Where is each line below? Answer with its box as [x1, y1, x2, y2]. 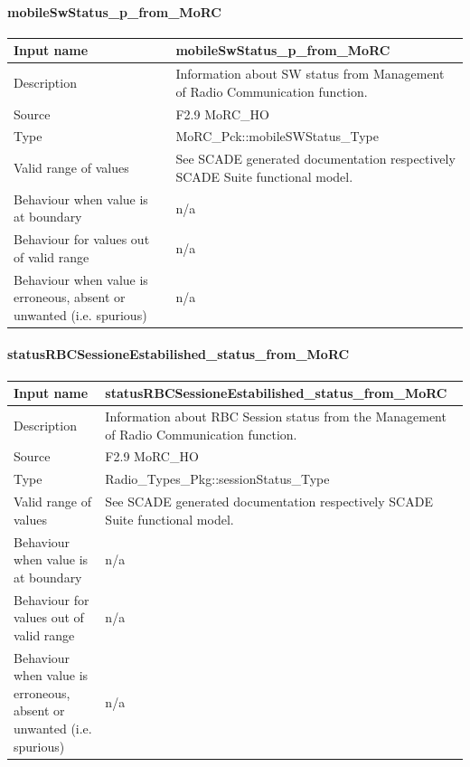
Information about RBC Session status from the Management [105, 407, 446, 425]
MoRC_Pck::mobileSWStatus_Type [175, 127, 379, 146]
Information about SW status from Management [175, 64, 445, 83]
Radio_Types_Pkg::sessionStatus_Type [105, 469, 330, 488]
